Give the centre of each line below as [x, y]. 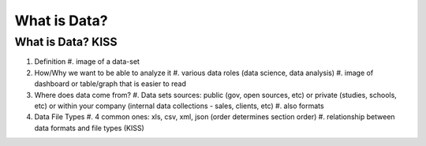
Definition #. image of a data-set [87, 62]
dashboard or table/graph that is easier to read [110, 84]
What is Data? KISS [66, 42]
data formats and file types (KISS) [90, 128]
